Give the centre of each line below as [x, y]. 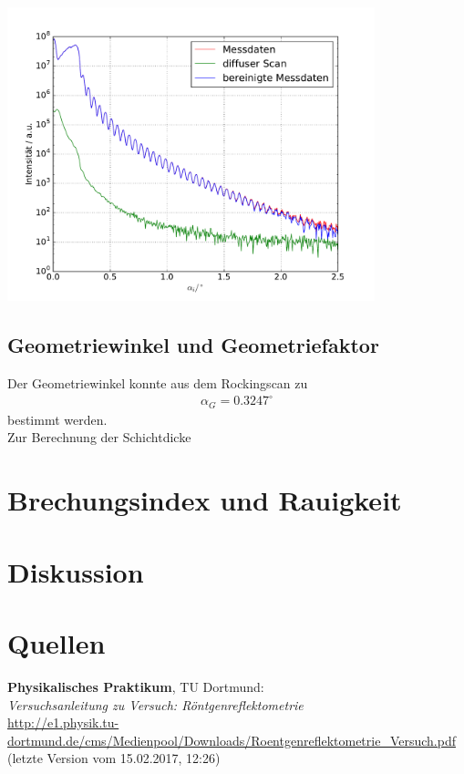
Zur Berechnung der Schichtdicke [99, 437]
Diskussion [76, 571]
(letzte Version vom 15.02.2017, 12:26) [114, 758]
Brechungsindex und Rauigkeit [205, 500]
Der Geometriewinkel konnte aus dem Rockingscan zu [158, 383]
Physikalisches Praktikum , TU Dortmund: [136, 686]
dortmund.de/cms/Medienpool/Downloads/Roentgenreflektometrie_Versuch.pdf [232, 740]
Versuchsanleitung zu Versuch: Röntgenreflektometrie [155, 704]
